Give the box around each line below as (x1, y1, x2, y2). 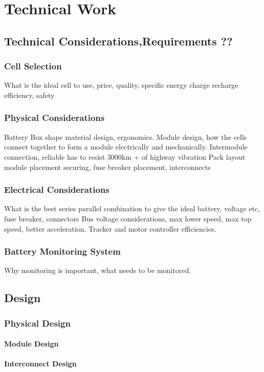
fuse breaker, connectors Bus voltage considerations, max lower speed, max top (4, 213, 252, 224)
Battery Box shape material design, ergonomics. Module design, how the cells (4, 131, 247, 142)
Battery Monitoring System (4, 245, 121, 258)
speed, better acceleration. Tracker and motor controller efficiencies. (4, 223, 216, 234)
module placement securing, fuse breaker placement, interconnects (4, 161, 211, 172)
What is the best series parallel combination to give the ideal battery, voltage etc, (4, 203, 260, 214)
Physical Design (4, 316, 71, 329)
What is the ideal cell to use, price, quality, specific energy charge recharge (4, 80, 238, 90)
